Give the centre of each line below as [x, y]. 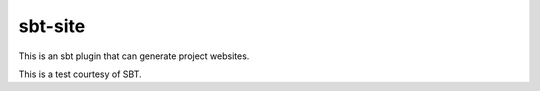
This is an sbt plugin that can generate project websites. [134, 56]
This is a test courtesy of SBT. [80, 74]
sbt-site [52, 26]
